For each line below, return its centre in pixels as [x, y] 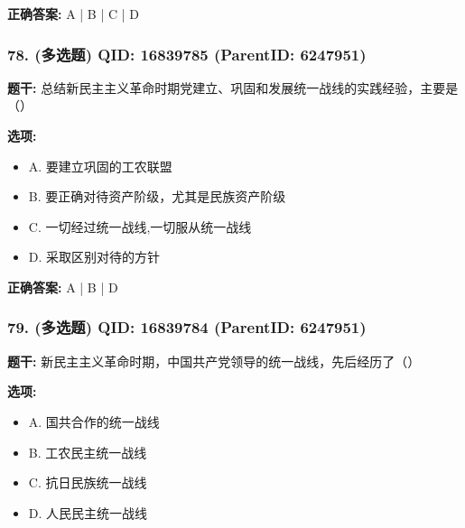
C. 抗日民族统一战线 [88, 482]
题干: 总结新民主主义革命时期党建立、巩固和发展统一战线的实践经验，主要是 [233, 87]
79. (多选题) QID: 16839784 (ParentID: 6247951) [187, 327]
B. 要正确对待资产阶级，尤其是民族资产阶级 [157, 196]
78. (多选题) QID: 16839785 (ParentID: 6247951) [187, 54]
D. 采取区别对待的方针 [94, 257]
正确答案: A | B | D [63, 287]
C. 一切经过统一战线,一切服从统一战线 [140, 226]
